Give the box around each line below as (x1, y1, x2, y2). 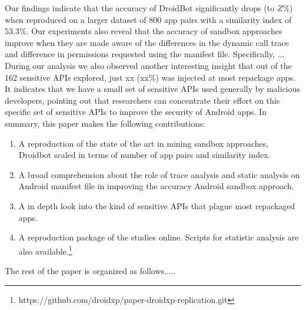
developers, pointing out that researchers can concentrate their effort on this (5, 94, 280, 106)
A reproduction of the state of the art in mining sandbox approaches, (18, 137, 269, 149)
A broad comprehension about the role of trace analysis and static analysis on (18, 168, 300, 180)
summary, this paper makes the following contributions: (5, 117, 205, 129)
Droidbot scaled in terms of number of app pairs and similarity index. (18, 149, 271, 161)
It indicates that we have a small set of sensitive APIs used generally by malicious (5, 83, 301, 95)
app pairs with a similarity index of (164, 13, 292, 25)
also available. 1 (18, 243, 72, 257)
